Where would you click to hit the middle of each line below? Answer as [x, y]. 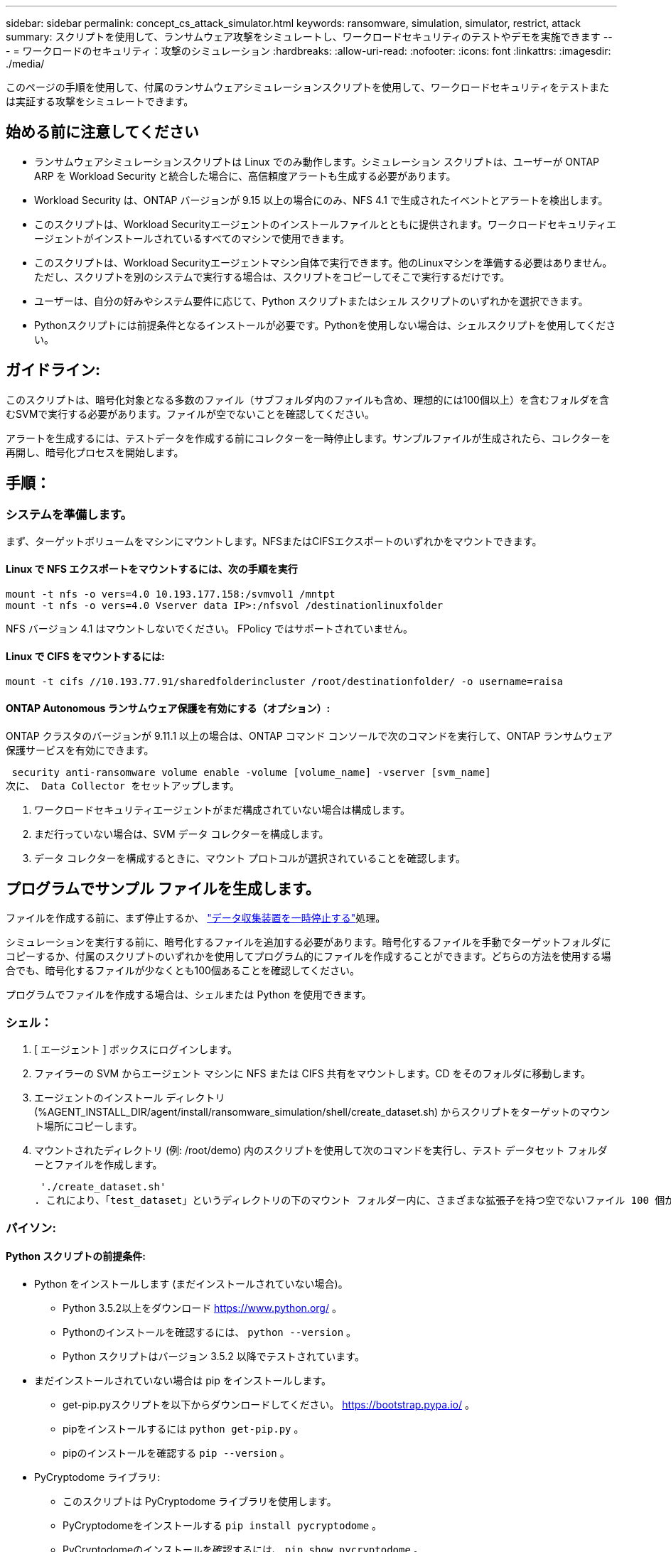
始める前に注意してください [102, 132]
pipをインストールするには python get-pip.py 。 [183, 1428]
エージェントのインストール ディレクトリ [130, 1098]
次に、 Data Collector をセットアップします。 [123, 786]
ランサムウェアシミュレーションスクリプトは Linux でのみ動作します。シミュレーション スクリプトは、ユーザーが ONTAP [317, 161]
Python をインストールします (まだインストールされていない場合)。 [191, 1283]
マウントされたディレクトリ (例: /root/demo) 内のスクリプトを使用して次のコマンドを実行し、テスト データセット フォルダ [321, 1150]
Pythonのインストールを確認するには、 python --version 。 [209, 1332]
